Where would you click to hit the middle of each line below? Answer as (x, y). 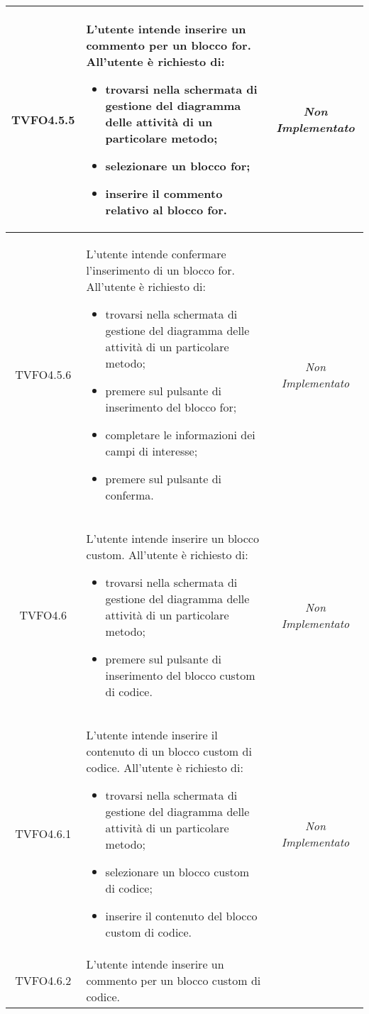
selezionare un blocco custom (177, 872)
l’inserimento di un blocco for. (160, 270)
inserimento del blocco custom (180, 675)
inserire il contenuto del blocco (181, 916)
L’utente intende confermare (156, 254)
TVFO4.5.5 (43, 119)
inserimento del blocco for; (171, 407)
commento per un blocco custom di (174, 980)
